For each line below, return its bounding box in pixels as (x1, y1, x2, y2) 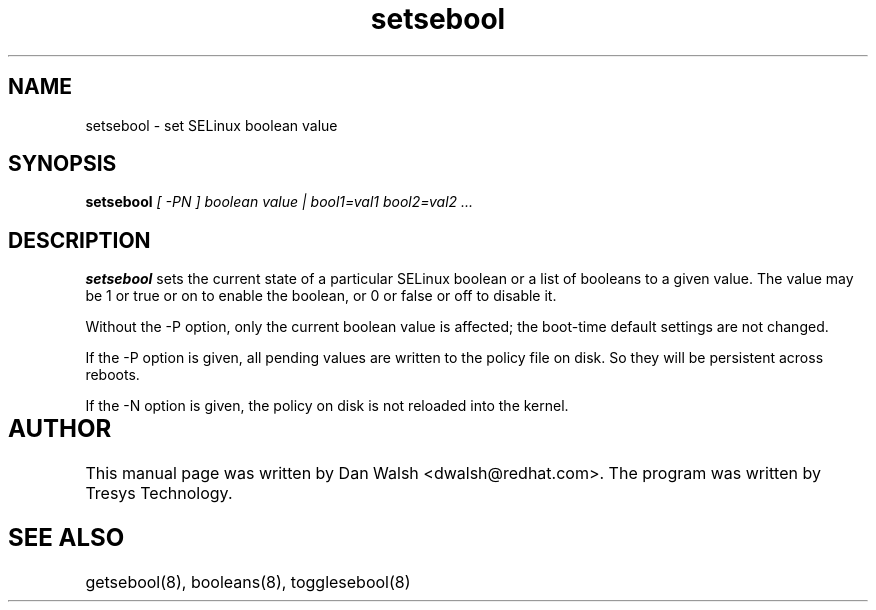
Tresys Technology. (85, 483, 233, 504)
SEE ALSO (8, 523, 125, 553)
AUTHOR (8, 414, 112, 444)
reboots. (85, 366, 140, 384)
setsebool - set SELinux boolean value (85, 116, 338, 134)
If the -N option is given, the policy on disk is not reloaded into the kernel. (85, 397, 569, 415)
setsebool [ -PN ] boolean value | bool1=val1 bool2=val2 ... (85, 193, 474, 211)
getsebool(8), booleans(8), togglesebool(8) (85, 572, 411, 592)
